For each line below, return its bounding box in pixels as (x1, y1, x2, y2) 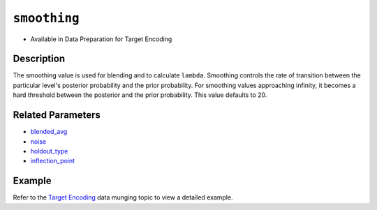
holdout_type (30, 147, 68, 155)
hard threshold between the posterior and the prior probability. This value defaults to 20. (13, 91, 267, 99)
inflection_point (30, 157, 75, 165)
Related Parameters (13, 109, 101, 121)
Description (13, 53, 66, 65)
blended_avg (30, 128, 68, 136)
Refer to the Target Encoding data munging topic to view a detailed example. (13, 193, 233, 202)
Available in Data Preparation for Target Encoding (30, 35, 172, 43)
